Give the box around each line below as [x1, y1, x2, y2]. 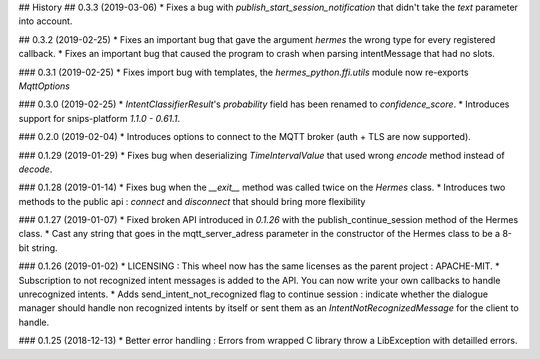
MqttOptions [18, 80, 70, 92]
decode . [18, 163, 53, 175]
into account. [18, 15, 73, 27]
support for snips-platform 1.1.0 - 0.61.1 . [18, 112, 181, 124]
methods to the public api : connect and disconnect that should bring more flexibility [18, 195, 366, 207]
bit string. [18, 241, 59, 254]
